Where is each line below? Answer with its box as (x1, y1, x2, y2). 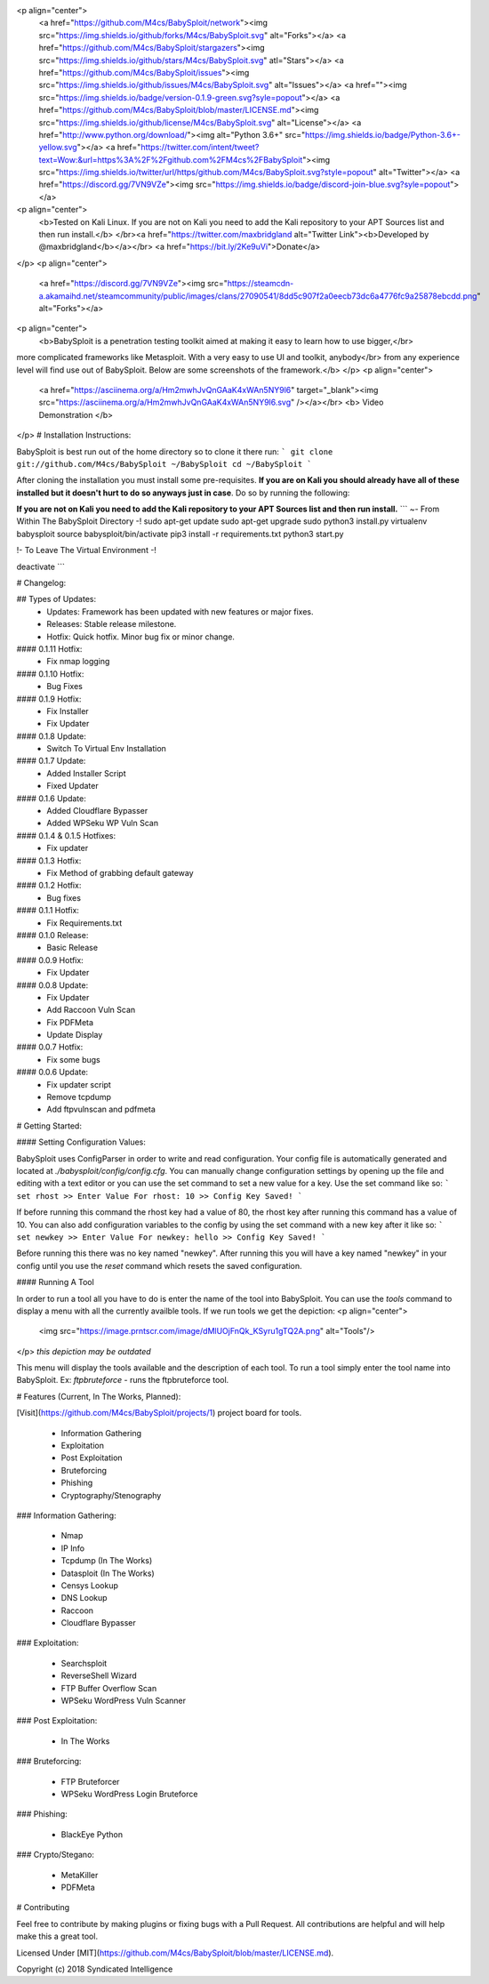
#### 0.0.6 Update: (16, 1067, 89, 1078)
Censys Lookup (60, 1579, 119, 1591)
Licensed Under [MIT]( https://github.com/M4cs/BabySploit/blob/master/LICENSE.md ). (16, 1948, 334, 1958)
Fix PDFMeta (46, 1016, 93, 1027)
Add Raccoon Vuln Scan (46, 1005, 136, 1016)
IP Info (60, 1543, 84, 1554)
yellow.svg (38, 142, 77, 153)
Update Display (46, 1030, 103, 1040)
